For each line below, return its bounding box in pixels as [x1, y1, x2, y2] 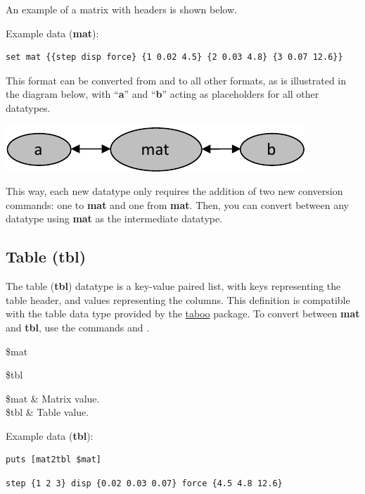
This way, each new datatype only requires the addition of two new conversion [6, 184, 343, 198]
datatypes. [6, 100, 51, 115]
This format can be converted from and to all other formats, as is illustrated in [6, 72, 347, 87]
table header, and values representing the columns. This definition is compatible [6, 292, 350, 307]
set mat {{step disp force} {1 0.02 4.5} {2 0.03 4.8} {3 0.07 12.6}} [6, 52, 343, 63]
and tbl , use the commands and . [6, 319, 150, 334]
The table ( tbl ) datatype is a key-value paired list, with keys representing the [6, 279, 341, 293]
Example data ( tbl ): [6, 428, 94, 443]
